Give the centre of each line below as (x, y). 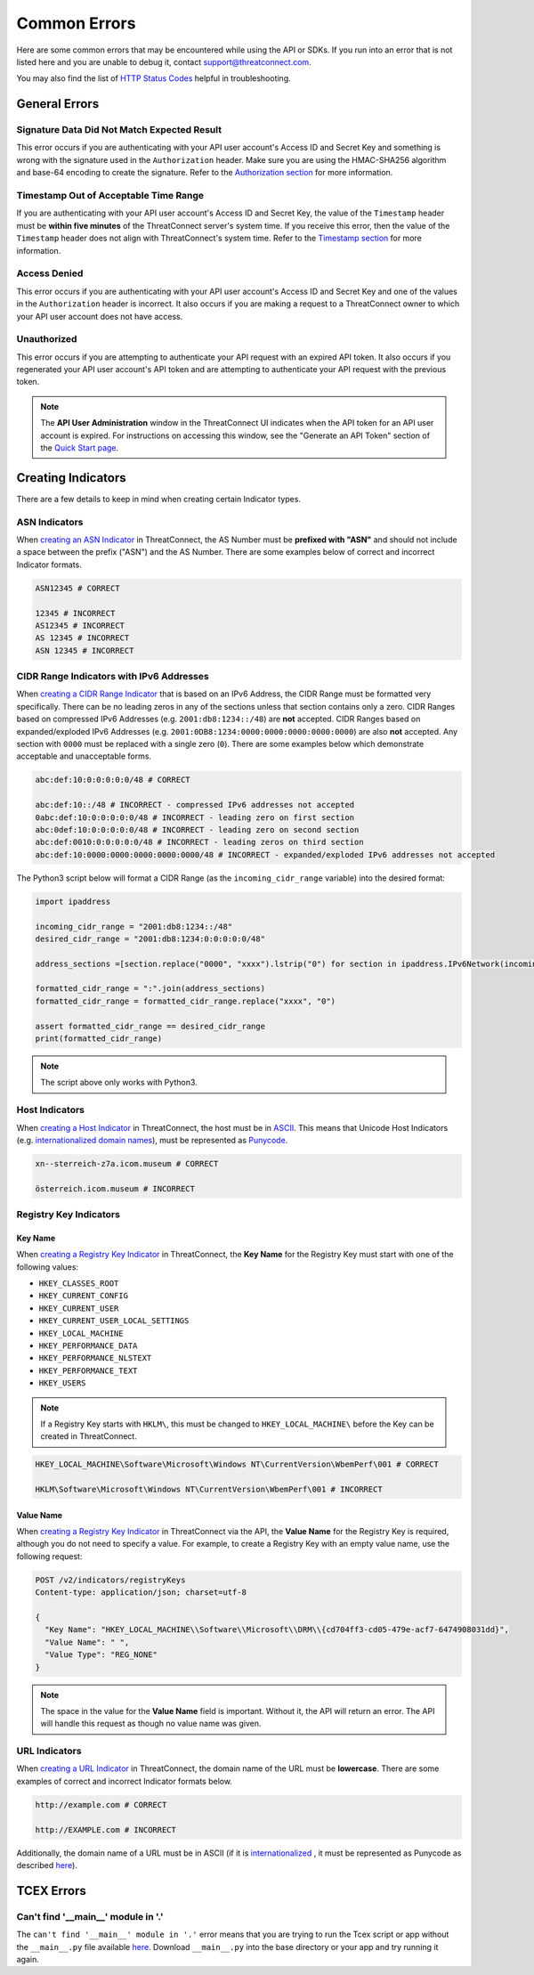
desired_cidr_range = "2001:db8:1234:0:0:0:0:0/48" (150, 939)
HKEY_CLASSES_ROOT (79, 1284)
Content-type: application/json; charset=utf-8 (141, 1593)
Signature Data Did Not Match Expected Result (119, 130)
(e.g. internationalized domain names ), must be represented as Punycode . (152, 1140)
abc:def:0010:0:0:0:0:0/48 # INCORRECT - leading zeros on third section (199, 842)
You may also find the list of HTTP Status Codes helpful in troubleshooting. (154, 78)
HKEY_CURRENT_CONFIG (84, 1296)
